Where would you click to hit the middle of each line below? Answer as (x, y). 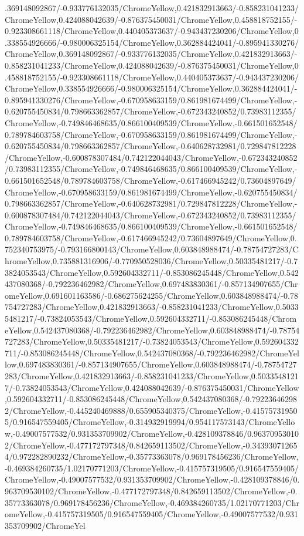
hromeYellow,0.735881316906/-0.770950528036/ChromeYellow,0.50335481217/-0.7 (151, 261)
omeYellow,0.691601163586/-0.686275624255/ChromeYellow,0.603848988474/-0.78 (151, 295)
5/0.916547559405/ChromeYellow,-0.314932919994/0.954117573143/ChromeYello (150, 422)
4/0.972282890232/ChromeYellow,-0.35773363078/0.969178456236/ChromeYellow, (152, 456)
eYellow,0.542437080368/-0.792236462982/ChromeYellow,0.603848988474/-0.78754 (152, 330)
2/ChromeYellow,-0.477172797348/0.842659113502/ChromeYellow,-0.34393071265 (151, 445)
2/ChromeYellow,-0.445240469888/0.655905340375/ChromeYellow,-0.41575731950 (151, 410)
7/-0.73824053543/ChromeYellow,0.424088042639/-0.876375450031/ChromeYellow (152, 387)
